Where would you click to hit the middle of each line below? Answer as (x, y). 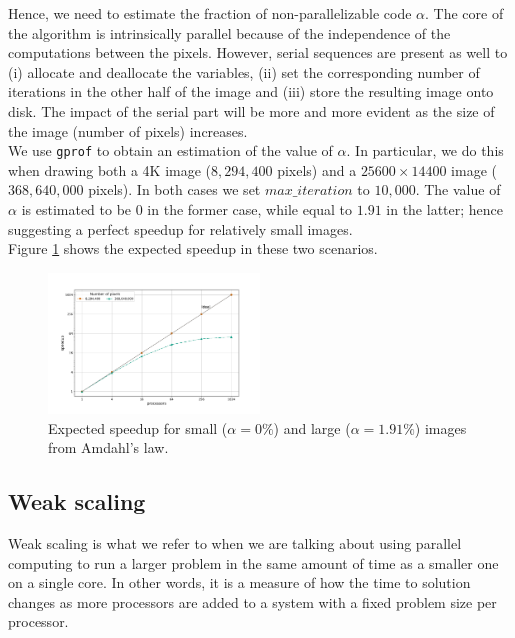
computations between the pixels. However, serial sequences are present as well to (258, 52)
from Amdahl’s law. (108, 447)
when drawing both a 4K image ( (110, 169)
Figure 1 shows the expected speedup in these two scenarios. (193, 248)
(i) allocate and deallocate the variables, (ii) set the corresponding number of (244, 71)
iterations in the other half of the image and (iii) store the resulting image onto (251, 91)
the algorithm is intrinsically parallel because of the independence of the (229, 32)
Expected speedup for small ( (138, 427)
